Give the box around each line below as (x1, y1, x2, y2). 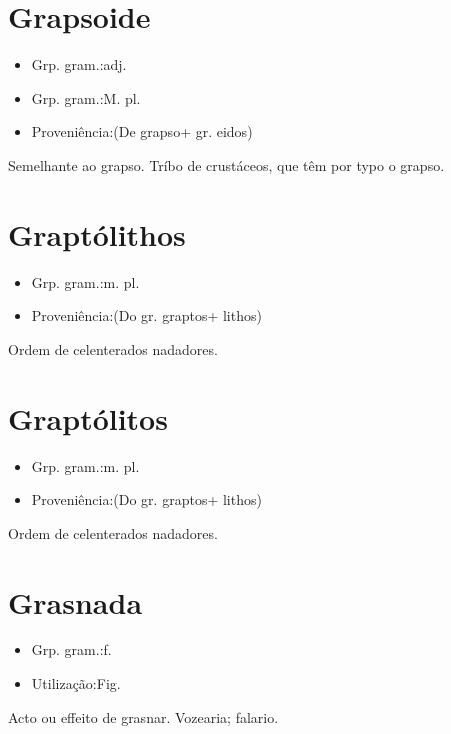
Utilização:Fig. (31, 673, 121, 694)
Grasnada (8, 581, 143, 622)
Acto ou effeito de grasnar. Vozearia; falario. (8, 706, 279, 727)
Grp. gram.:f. (31, 639, 112, 660)
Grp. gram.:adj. (31, 54, 127, 75)
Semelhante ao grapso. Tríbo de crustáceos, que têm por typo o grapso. (8, 154, 445, 175)
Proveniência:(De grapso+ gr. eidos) (31, 121, 253, 142)
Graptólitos (8, 397, 168, 438)
